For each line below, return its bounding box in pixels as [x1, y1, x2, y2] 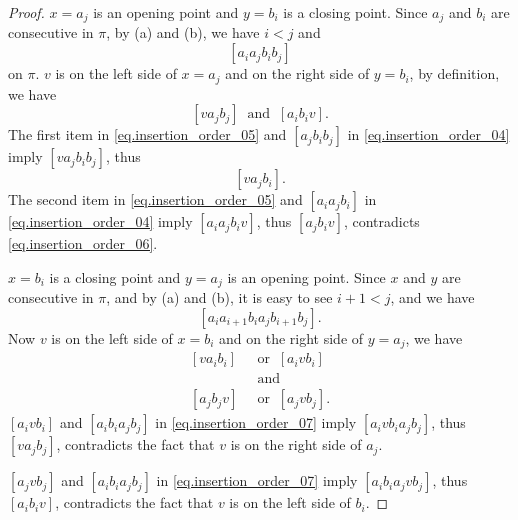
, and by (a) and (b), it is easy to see [106, 287, 333, 308]
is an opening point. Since [227, 266, 386, 287]
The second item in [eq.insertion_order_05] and [8, 189, 303, 210]
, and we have [390, 287, 475, 308]
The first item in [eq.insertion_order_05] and [8, 124, 287, 145]
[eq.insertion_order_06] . [8, 233, 158, 254]
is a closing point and [49, 266, 181, 287]
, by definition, [409, 63, 500, 84]
